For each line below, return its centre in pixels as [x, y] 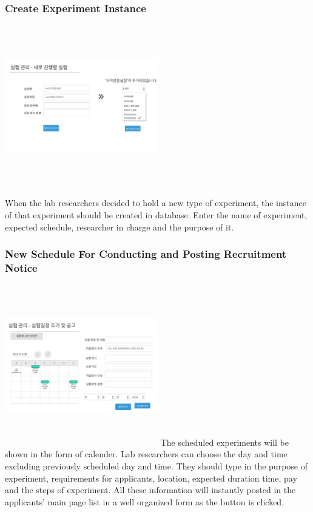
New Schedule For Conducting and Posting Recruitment [146, 254]
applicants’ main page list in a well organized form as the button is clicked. [145, 501]
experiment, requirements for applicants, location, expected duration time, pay [151, 478]
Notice [21, 268]
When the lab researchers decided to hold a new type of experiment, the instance [156, 203]
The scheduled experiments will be [225, 442]
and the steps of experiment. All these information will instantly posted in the [150, 490]
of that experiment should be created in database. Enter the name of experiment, [156, 214]
